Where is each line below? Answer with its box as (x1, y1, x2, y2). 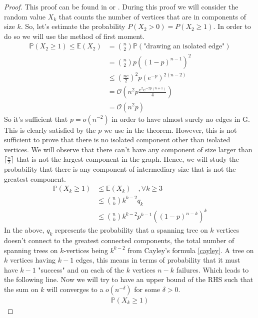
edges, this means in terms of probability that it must (75, 255, 240, 265)
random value (4, 11, 45, 21)
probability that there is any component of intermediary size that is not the (4, 164, 236, 174)
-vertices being (63, 245, 108, 255)
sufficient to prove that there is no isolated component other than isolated (4, 134, 230, 145)
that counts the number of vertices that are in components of (58, 11, 246, 21)
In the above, (4, 225, 44, 235)
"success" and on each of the (38, 264, 124, 275)
